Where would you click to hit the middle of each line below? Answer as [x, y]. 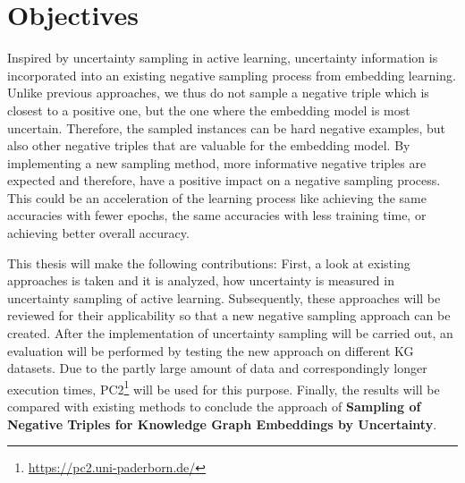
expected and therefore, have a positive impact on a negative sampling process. [224, 180]
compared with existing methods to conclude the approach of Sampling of [214, 407]
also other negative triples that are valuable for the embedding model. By [209, 145]
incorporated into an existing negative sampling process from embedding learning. [232, 75]
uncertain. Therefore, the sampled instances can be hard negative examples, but [227, 127]
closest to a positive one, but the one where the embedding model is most [209, 110]
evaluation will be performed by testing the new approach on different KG [211, 350]
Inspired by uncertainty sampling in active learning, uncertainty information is [223, 58]
